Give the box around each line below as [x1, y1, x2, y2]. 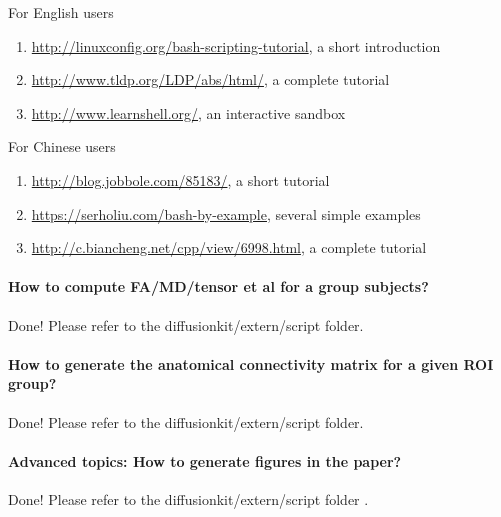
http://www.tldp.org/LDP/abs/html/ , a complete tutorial [31, 69, 390, 90]
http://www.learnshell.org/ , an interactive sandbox [31, 102, 346, 123]
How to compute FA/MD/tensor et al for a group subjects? [8, 276, 429, 297]
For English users [8, 2, 114, 22]
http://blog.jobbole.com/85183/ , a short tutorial [31, 169, 330, 190]
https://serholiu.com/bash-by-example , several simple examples [31, 203, 421, 224]
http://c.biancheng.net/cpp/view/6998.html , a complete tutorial [31, 237, 427, 258]
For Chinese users [8, 136, 116, 157]
